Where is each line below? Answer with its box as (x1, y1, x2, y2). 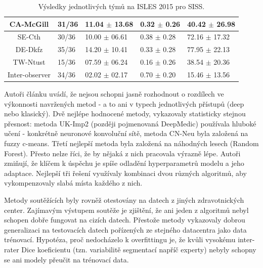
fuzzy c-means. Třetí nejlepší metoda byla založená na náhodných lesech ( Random (4, 138, 259, 149)
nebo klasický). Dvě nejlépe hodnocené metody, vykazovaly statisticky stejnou (4, 108, 246, 119)
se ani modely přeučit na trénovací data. (4, 254, 129, 264)
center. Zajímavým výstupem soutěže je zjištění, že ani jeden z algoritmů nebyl (4, 204, 249, 215)
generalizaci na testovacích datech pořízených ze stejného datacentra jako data (4, 224, 247, 235)
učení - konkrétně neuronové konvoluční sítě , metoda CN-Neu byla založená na (4, 128, 248, 139)
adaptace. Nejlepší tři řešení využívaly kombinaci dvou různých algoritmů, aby (4, 167, 247, 178)
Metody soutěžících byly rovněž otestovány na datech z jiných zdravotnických (4, 195, 244, 205)
